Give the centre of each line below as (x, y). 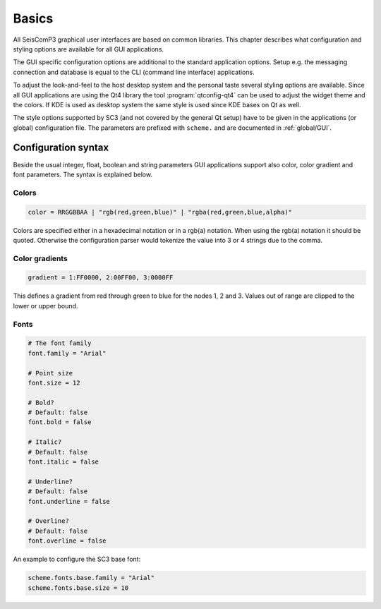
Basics (33, 18)
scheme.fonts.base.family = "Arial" (91, 578)
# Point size (50, 373)
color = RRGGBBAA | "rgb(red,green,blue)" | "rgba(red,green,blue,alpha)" (160, 212)
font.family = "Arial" (67, 353)
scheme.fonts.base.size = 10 (78, 588)
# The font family (60, 343)
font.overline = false (67, 541)
